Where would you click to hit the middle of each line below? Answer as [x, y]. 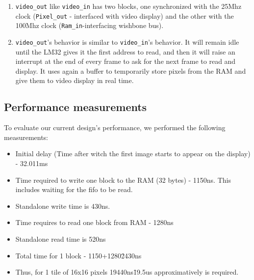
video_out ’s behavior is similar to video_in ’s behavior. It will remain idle [127, 42]
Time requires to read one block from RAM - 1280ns [94, 222]
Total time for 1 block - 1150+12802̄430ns [78, 255]
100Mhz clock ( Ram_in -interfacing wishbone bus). [89, 25]
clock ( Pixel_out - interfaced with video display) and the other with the [125, 15]
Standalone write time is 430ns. [63, 206]
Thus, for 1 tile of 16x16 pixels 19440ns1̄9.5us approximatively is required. [127, 272]
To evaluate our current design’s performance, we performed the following [115, 127]
